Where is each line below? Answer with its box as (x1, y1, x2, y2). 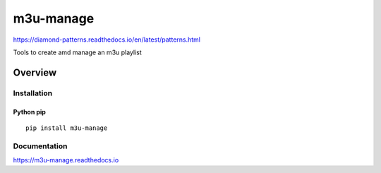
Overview (13, 66, 57, 78)
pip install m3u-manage (25, 124, 108, 132)
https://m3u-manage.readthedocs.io (13, 156, 119, 165)
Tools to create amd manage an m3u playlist (13, 48, 143, 56)
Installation (13, 88, 53, 98)
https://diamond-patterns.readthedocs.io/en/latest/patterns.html (13, 35, 201, 44)
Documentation (13, 141, 68, 151)
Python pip (13, 107, 46, 116)
